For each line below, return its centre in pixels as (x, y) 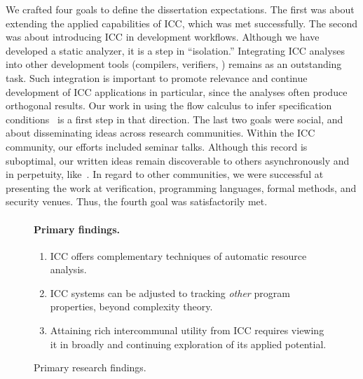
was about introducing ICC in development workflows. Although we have (163, 37)
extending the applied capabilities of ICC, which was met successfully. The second (182, 23)
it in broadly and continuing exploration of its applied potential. (188, 344)
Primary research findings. (90, 367)
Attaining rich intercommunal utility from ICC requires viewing (187, 330)
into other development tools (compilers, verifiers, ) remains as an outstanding (174, 64)
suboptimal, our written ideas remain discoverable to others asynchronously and (178, 160)
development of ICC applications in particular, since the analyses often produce (177, 91)
